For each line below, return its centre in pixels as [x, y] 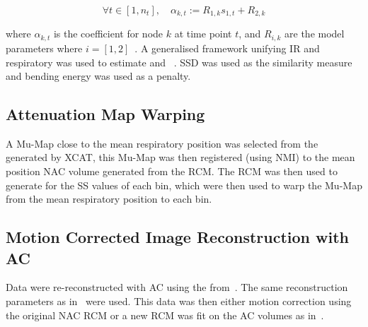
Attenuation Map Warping [105, 114]
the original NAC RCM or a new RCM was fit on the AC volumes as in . [165, 315]
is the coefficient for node [108, 34]
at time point [203, 34]
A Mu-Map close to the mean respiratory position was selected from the [162, 143]
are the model [315, 34]
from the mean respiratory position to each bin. [109, 199]
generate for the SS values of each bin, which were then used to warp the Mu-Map [184, 185]
